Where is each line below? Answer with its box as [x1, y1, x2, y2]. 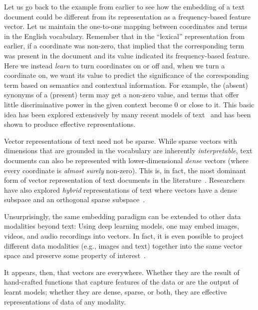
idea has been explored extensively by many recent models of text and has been [4, 109, 251, 119]
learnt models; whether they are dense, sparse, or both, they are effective [4, 287, 227, 297]
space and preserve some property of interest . [4, 250, 146, 261]
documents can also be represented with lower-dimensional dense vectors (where [4, 155, 249, 165]
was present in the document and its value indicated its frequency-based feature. [4, 50, 250, 60]
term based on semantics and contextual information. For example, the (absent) [4, 79, 249, 90]
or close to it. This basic [180, 99, 255, 109]
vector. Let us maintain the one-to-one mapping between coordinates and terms [4, 21, 248, 31]
